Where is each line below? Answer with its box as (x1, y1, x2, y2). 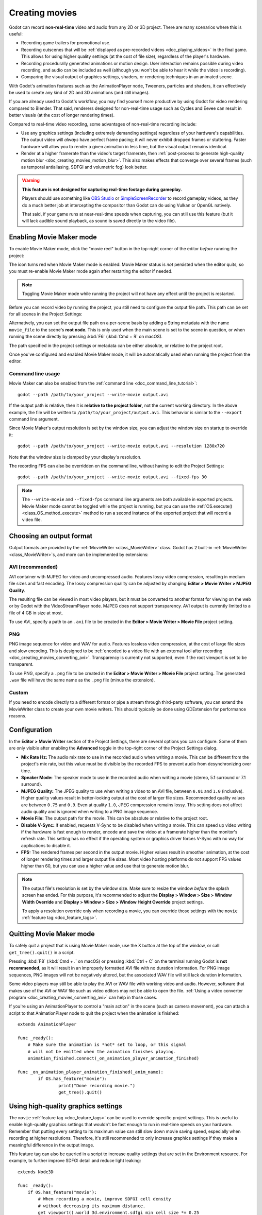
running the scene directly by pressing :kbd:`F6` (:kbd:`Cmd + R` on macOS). (9, 333, 163, 340)
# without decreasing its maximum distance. (38, 1203, 146, 1209)
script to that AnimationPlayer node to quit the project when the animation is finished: (9, 1010, 180, 1016)
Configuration (9, 726, 52, 734)
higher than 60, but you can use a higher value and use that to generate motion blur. (21, 863, 189, 869)
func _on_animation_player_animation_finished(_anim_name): (17, 1069, 164, 1075)
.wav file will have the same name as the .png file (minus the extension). (9, 677, 155, 683)
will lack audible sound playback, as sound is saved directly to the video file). (22, 218, 177, 224)
